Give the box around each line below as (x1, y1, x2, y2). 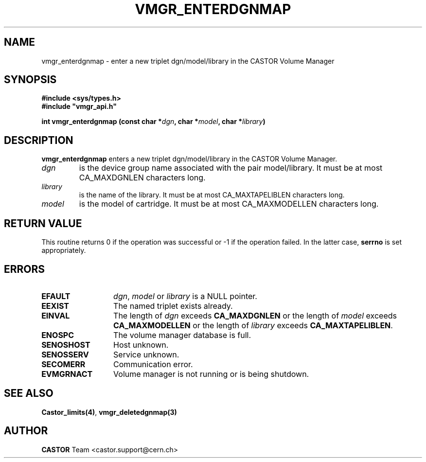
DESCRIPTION (4, 134, 73, 146)
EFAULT (41, 291, 71, 301)
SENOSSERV (41, 349, 89, 359)
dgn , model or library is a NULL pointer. (113, 291, 257, 301)
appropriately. (41, 246, 86, 255)
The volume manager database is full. (113, 330, 251, 340)
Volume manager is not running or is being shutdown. (113, 369, 309, 379)
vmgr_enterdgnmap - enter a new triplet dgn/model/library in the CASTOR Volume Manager (41, 56, 335, 65)
